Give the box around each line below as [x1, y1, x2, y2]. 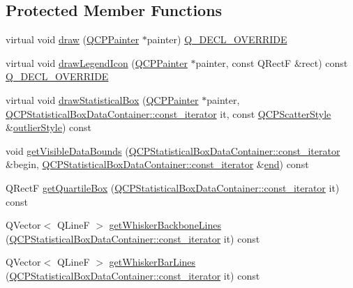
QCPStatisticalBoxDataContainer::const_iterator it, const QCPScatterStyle [6, 106, 331, 121]
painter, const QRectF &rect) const [195, 55, 348, 70]
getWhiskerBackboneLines [109, 218, 222, 232]
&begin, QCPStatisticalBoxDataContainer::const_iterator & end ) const [6, 157, 309, 172]
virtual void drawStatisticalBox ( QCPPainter [6, 92, 199, 107]
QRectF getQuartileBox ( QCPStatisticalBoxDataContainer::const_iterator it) [6, 180, 340, 195]
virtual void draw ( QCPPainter [6, 32, 140, 47]
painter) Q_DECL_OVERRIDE [147, 32, 287, 47]
